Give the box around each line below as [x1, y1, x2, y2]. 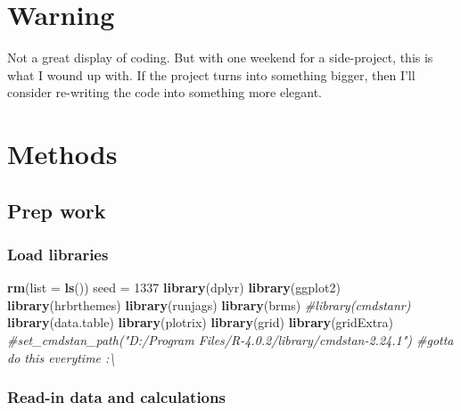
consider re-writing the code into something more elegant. [7, 83, 323, 102]
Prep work [7, 196, 106, 224]
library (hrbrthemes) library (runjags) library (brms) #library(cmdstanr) [7, 295, 411, 314]
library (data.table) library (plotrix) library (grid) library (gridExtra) [7, 313, 394, 332]
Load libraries [7, 242, 109, 265]
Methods [7, 136, 118, 172]
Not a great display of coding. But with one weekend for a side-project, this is [7, 48, 433, 67]
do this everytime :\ [7, 348, 116, 366]
